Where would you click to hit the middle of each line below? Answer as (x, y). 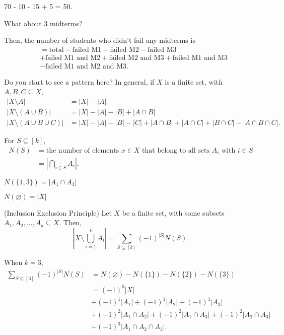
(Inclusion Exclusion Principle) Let (58, 212)
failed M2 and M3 (136, 58)
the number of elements (83, 150)
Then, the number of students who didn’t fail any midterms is (100, 40)
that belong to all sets (176, 150)
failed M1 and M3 (200, 58)
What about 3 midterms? (43, 23)
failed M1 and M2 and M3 (86, 66)
